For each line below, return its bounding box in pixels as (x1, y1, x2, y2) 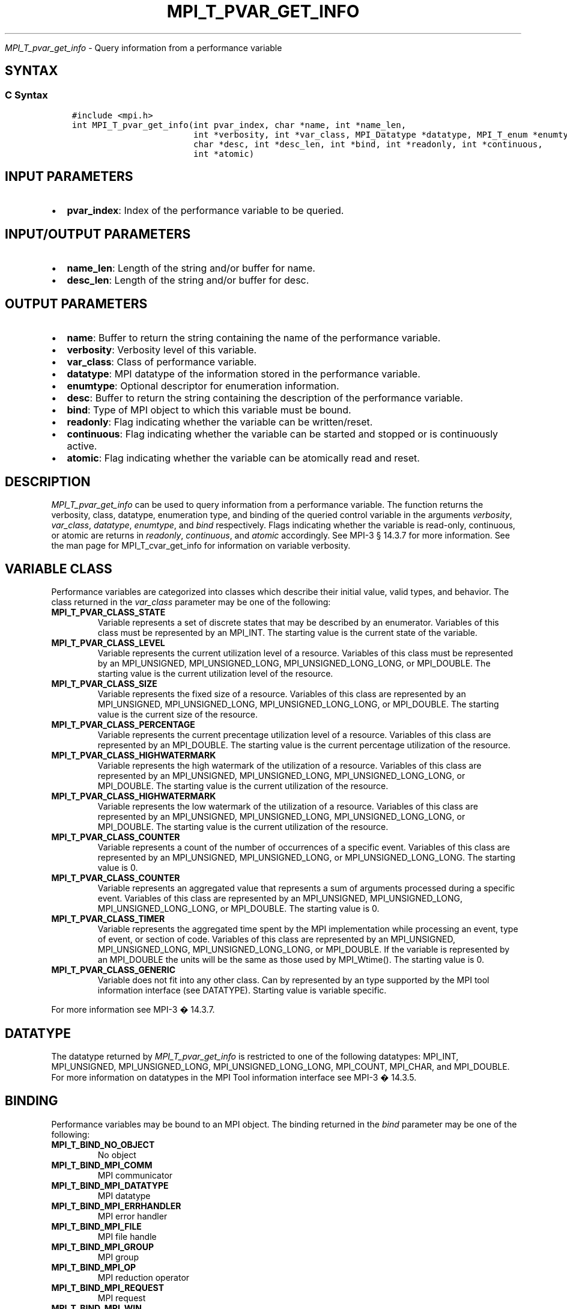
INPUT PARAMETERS (5, 169, 133, 185)
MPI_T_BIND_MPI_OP (51, 1262, 136, 1272)
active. (67, 439, 97, 452)
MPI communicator (97, 1170, 173, 1180)
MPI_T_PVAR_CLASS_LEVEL (51, 638, 165, 648)
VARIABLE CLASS (5, 561, 112, 576)
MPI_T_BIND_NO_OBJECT (51, 1139, 155, 1150)
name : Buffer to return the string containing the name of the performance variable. (67, 331, 441, 344)
